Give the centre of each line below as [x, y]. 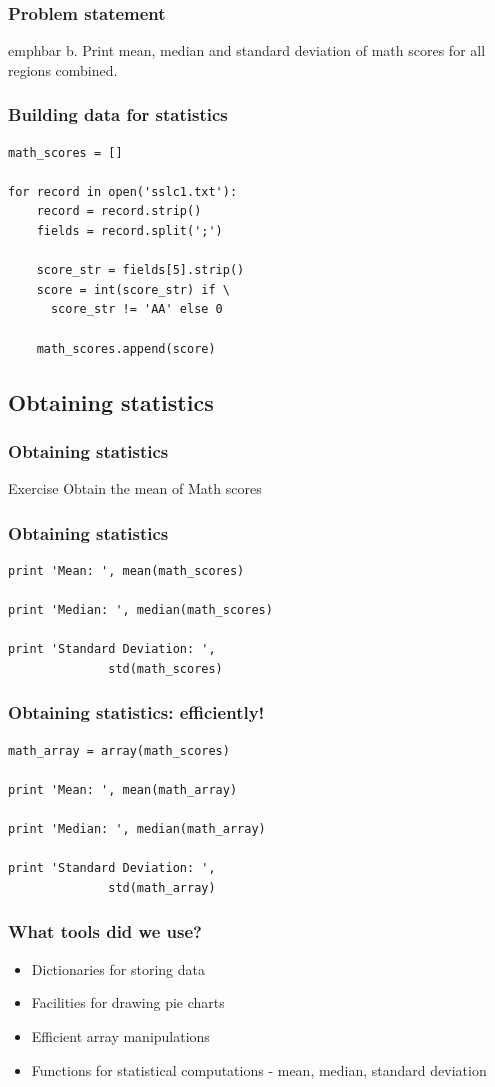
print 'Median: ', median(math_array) [137, 829]
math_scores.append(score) [126, 348]
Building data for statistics [118, 114]
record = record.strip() [119, 211]
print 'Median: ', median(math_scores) [140, 610]
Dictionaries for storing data [118, 968]
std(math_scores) [165, 668]
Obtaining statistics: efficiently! [136, 712]
